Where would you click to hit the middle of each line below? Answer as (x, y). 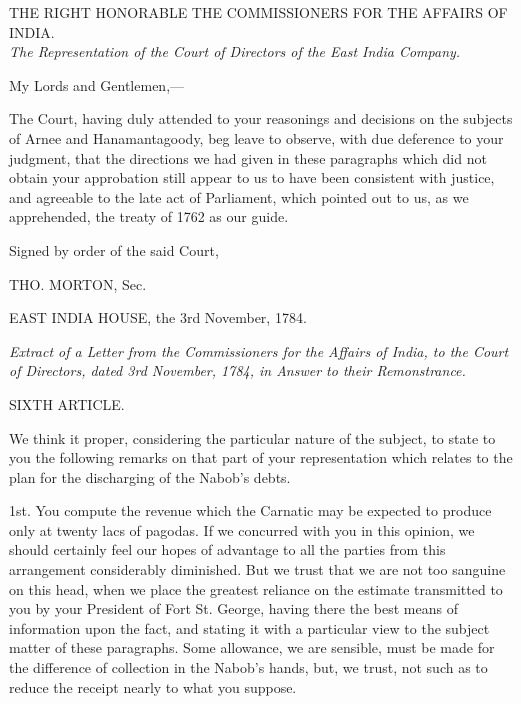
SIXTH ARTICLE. (67, 403)
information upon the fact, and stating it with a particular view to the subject (249, 627)
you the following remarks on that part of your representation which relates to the (261, 457)
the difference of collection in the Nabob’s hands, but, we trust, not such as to (248, 667)
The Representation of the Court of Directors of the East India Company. (235, 51)
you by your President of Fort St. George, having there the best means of (233, 608)
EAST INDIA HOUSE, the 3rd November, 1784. (158, 317)
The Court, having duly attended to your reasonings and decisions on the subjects (261, 118)
